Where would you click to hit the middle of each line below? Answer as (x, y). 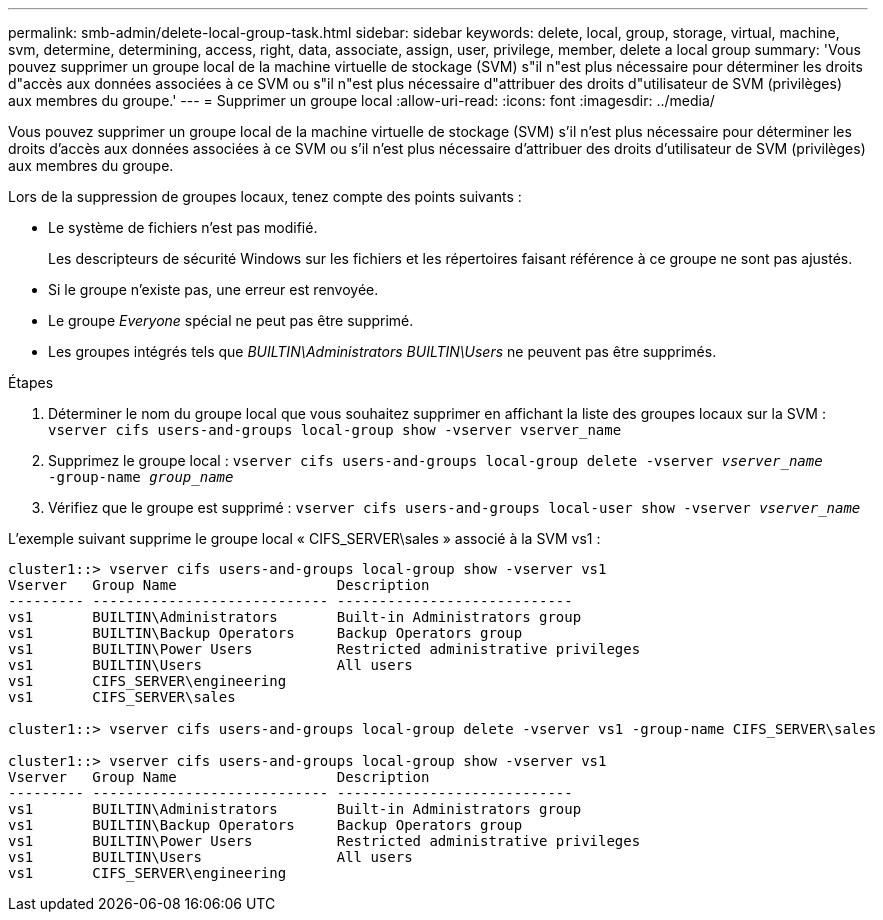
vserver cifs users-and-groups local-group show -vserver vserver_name (335, 430)
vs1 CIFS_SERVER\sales (122, 697)
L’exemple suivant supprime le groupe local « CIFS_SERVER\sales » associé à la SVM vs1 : (304, 538)
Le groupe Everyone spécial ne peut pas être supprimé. (231, 320)
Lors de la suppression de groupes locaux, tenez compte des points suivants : (265, 196)
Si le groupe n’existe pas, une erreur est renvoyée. (213, 289)
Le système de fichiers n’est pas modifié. (183, 227)
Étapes (31, 382)
